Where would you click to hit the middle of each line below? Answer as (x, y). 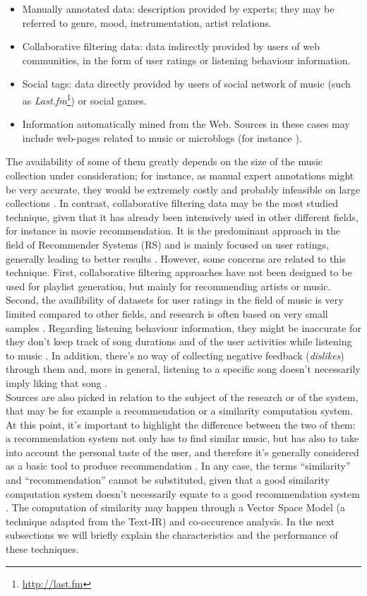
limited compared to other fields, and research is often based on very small (167, 313)
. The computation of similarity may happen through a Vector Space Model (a (175, 507)
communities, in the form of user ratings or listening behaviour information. (186, 60)
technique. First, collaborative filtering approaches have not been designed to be (179, 272)
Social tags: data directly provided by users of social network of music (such (186, 84)
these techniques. (42, 549)
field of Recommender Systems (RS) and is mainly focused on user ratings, (167, 244)
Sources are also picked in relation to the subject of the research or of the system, (182, 397)
